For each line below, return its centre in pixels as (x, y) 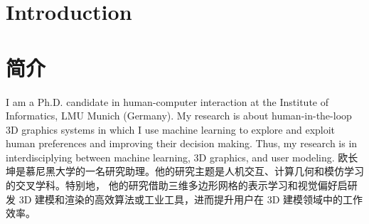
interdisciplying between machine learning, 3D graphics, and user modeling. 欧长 (182, 157)
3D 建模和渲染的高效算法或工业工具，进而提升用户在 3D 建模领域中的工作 (191, 199)
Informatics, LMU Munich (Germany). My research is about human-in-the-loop (179, 116)
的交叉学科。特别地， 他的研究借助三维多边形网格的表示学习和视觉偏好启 (177, 185)
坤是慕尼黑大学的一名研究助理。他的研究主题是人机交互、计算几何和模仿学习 (185, 171)
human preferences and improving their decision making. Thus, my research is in (182, 143)
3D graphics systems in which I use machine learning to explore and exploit (171, 129)
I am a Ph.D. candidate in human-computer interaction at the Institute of (167, 101)
